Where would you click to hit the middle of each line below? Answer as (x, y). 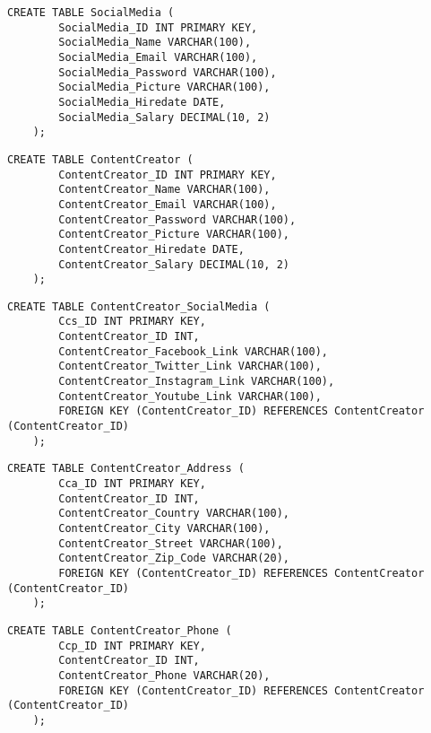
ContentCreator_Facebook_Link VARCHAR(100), (193, 351)
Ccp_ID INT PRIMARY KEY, (132, 646)
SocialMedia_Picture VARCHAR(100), (164, 87)
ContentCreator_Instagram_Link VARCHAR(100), (197, 382)
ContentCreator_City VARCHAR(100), (164, 528)
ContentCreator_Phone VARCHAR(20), (164, 675)
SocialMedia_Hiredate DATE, (142, 102)
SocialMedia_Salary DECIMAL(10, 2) (164, 117)
